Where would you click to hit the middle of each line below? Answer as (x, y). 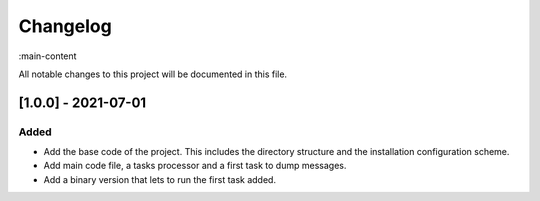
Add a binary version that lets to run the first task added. (160, 179)
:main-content (47, 56)
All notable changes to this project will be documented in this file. (153, 74)
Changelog (65, 26)
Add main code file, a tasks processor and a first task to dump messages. (195, 166)
